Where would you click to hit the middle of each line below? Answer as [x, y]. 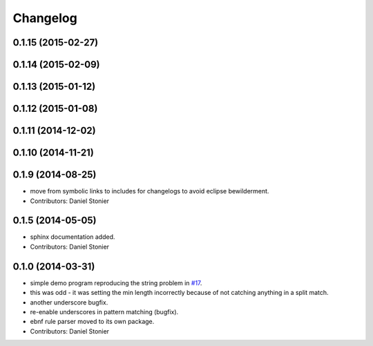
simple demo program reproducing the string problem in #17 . [116, 282]
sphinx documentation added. [73, 237]
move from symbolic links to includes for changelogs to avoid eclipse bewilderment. [150, 191]
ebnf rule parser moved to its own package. [92, 322]
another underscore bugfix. [69, 302]
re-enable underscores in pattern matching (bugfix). [104, 311]
